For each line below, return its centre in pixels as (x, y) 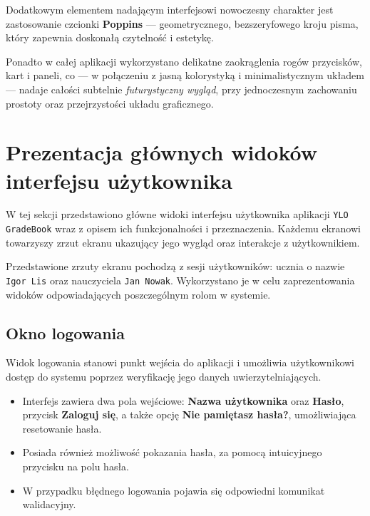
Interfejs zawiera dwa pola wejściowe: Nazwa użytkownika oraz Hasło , (183, 400)
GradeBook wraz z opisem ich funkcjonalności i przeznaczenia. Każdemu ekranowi (183, 228)
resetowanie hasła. (62, 428)
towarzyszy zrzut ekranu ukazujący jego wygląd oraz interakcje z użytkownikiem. (183, 242)
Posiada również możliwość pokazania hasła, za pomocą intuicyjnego (172, 452)
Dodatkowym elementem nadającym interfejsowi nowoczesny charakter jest (170, 9)
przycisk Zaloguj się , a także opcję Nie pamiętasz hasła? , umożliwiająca (189, 414)
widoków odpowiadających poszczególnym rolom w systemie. (138, 294)
